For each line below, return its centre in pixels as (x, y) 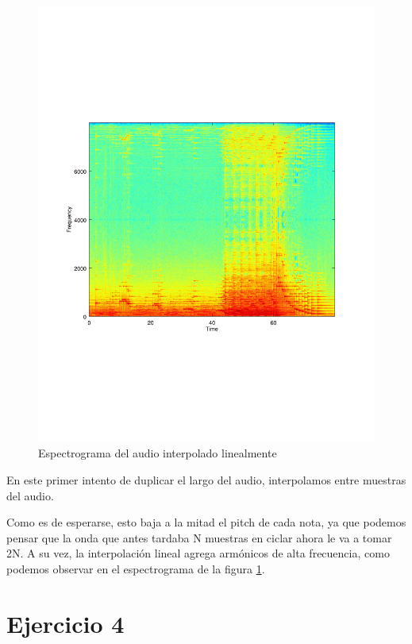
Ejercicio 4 (65, 623)
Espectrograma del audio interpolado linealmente (158, 453)
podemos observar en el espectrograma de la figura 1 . (136, 569)
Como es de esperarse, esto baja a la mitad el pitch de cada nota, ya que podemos (206, 522)
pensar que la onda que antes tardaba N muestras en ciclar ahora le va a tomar (199, 537)
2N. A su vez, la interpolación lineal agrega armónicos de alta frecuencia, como (198, 553)
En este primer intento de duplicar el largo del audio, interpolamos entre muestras (206, 480)
